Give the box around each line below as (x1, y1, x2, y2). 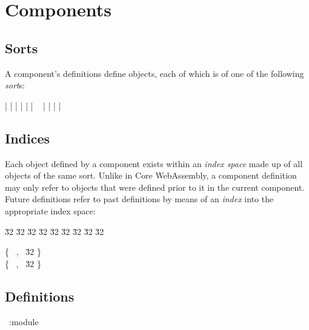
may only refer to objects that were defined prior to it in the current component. (5, 180, 305, 193)
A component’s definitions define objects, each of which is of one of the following (5, 67, 304, 79)
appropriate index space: (5, 204, 96, 217)
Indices (5, 128, 50, 147)
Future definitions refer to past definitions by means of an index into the (5, 193, 274, 205)
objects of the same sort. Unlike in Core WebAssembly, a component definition (5, 169, 297, 182)
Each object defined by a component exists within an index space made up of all (5, 157, 303, 170)
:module (8, 315, 39, 328)
